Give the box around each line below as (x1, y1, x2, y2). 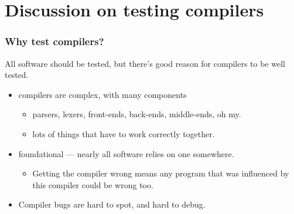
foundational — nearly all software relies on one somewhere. (18, 147, 234, 159)
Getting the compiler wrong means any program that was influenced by (32, 167, 289, 179)
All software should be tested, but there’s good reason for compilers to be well (5, 57, 285, 69)
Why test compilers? (5, 34, 104, 49)
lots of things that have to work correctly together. (32, 127, 215, 140)
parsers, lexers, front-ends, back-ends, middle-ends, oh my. (32, 108, 241, 120)
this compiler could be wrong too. (32, 178, 153, 191)
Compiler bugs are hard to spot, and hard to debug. (18, 198, 206, 210)
